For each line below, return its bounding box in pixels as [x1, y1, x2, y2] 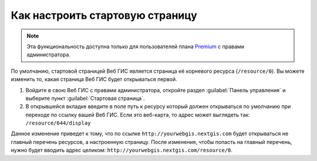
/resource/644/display [25, 120, 91, 126]
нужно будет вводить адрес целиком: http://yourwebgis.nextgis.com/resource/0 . [11, 147, 233, 154]
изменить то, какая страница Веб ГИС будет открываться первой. [11, 76, 177, 83]
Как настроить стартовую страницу [11, 9, 198, 22]
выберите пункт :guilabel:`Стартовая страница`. [25, 95, 145, 102]
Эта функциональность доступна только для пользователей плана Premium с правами [26, 43, 245, 50]
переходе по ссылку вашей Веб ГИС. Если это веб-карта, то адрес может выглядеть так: [25, 111, 251, 118]
